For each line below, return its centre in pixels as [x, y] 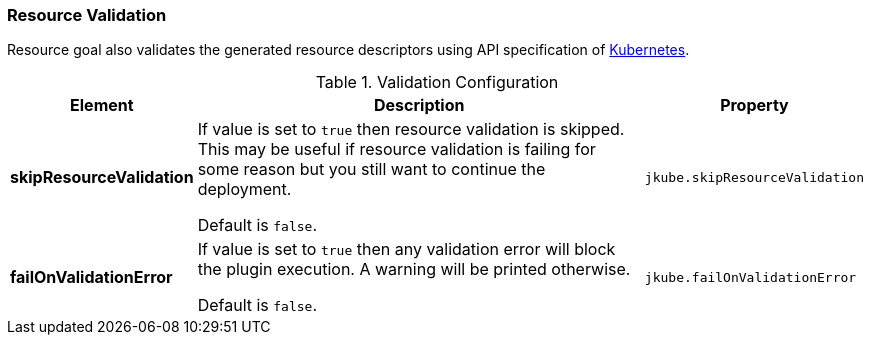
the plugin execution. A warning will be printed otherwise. [414, 269]
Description [419, 105]
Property [754, 105]
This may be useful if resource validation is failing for [396, 149]
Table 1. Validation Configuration [437, 82]
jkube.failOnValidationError [750, 277]
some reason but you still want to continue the [371, 169]
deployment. [244, 189]
